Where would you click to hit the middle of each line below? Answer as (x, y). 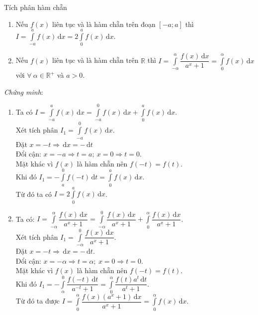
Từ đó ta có (34, 194)
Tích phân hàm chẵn (36, 7)
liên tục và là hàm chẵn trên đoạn (104, 24)
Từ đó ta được (38, 301)
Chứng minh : (24, 91)
